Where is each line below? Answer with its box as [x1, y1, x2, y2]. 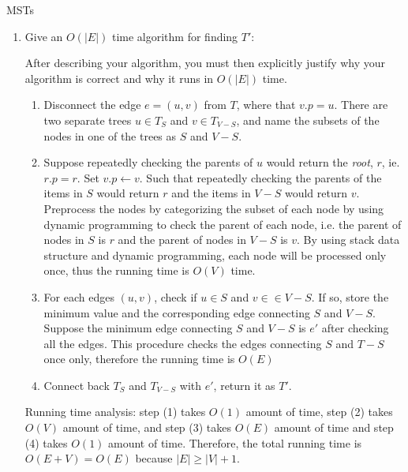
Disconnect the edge [43, 96, 141, 113]
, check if [154, 288, 197, 305]
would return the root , [266, 154, 373, 170]
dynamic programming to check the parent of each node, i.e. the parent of [43, 215, 402, 232]
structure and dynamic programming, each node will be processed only [43, 246, 387, 263]
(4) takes [24, 434, 68, 451]
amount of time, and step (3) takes [62, 419, 232, 436]
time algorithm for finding [111, 28, 238, 44]
